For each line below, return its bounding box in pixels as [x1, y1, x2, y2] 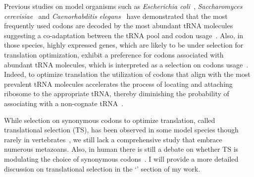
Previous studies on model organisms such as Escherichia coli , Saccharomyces [4, 1, 243, 11]
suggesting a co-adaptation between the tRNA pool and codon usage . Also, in [4, 30, 244, 40]
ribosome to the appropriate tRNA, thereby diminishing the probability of [4, 88, 229, 99]
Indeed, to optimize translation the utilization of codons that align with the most [4, 69, 251, 79]
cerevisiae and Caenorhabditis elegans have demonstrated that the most [4, 10, 228, 21]
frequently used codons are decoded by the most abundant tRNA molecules [4, 20, 233, 31]
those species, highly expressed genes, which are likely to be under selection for [4, 40, 244, 50]
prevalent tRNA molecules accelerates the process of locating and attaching [4, 78, 233, 89]
